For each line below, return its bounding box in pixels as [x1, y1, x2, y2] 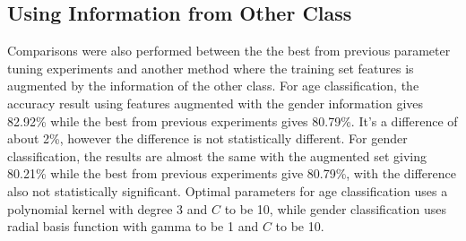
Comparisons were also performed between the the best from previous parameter [7, 41, 451, 60]
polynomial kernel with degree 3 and [7, 199, 208, 218]
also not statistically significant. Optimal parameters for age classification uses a [7, 181, 448, 200]
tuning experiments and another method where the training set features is [7, 58, 414, 77]
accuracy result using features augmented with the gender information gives [7, 93, 424, 112]
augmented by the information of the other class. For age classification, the [7, 76, 419, 95]
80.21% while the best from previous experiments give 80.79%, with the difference [7, 164, 456, 183]
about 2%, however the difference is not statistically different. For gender [7, 129, 408, 148]
